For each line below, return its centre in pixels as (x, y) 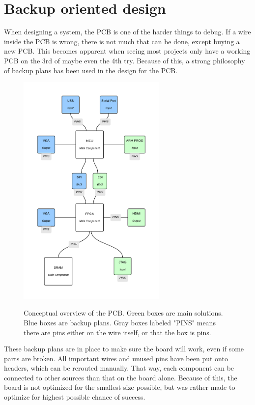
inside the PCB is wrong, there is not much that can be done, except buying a (122, 41)
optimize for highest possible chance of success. (75, 397)
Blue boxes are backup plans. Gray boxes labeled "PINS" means (120, 322)
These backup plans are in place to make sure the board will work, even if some (124, 349)
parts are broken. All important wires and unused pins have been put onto (116, 358)
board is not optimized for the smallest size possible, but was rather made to (120, 387)
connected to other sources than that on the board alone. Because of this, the (121, 377)
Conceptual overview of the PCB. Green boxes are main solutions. (123, 313)
